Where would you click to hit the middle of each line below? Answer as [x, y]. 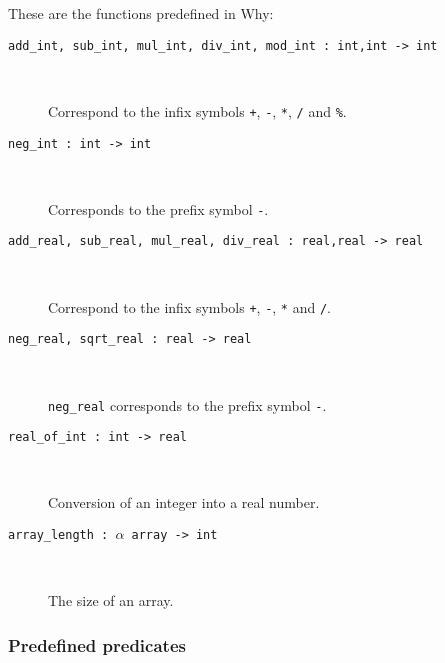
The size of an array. [111, 600]
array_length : [58, 535]
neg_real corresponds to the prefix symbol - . [187, 404]
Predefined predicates [97, 644]
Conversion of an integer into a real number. [184, 502]
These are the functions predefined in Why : [141, 13]
